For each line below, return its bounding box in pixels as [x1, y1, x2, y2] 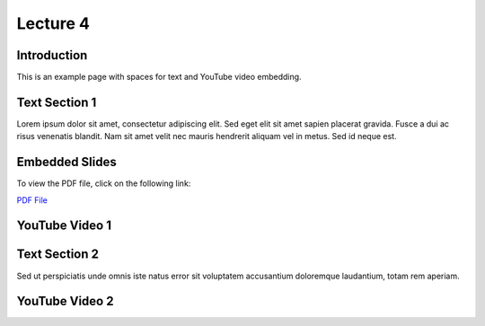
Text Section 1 [16, 94, 97, 110]
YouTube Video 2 [16, 294, 114, 309]
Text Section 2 [16, 247, 99, 262]
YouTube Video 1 [16, 218, 112, 233]
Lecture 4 [16, 13, 90, 33]
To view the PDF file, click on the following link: [16, 178, 191, 189]
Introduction [16, 48, 88, 63]
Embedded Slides [16, 154, 117, 170]
